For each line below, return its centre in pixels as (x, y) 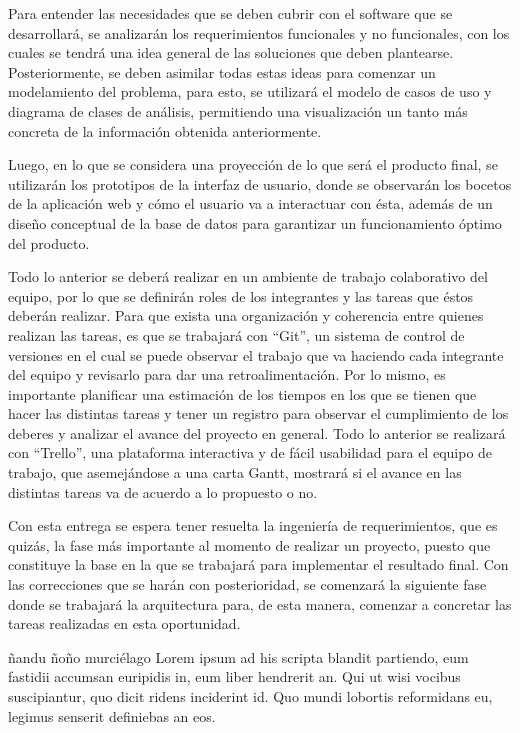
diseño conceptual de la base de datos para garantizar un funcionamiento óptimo (255, 222)
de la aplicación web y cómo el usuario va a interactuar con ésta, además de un (250, 203)
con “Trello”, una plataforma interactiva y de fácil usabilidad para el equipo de (250, 452)
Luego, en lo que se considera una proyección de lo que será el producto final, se (253, 164)
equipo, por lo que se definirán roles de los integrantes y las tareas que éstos (241, 295)
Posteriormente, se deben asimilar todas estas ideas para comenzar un (222, 71)
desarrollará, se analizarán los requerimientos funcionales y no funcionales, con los (259, 32)
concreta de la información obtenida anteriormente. (165, 130)
